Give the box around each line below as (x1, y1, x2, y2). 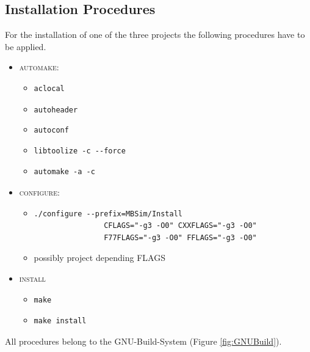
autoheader (34, 105, 78, 114)
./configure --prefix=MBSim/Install (34, 209, 182, 218)
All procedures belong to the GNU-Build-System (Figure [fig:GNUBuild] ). (5, 334, 282, 347)
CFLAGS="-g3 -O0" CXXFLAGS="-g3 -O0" (104, 221, 257, 230)
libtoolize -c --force (34, 146, 126, 155)
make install (34, 317, 87, 326)
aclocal (34, 84, 65, 93)
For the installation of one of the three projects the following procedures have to (5, 28, 305, 41)
